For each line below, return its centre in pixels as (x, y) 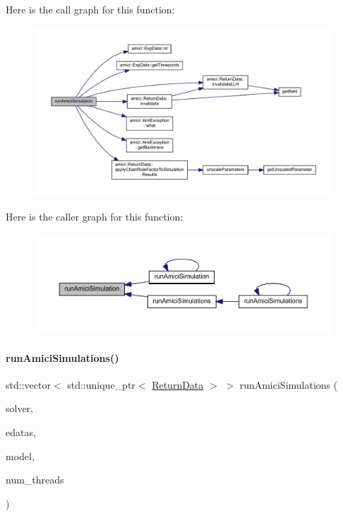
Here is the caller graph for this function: (95, 217)
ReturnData (178, 384)
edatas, (21, 432)
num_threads (35, 480)
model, (20, 456)
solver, (20, 408)
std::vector (28, 384)
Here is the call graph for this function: (90, 9)
